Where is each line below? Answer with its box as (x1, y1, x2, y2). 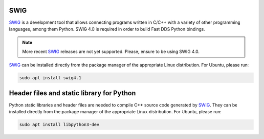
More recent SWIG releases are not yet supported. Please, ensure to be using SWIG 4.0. (22, 49, 200, 54)
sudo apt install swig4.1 (19, 75, 82, 81)
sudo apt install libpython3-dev (19, 122, 100, 127)
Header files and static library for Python (9, 89, 136, 97)
